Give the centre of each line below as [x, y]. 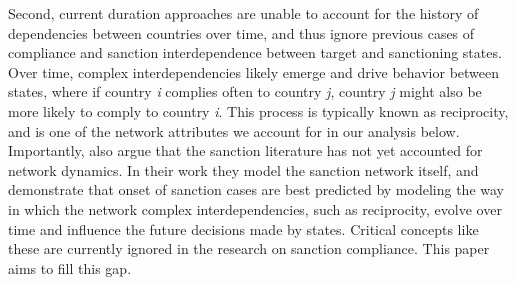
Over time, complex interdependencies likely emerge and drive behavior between [254, 71]
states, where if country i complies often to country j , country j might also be [245, 91]
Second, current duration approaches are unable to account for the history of [243, 13]
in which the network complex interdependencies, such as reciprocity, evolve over [255, 208]
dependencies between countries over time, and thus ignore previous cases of [241, 32]
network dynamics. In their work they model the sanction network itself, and [243, 169]
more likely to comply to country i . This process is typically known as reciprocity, [258, 110]
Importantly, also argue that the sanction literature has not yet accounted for [245, 150]
